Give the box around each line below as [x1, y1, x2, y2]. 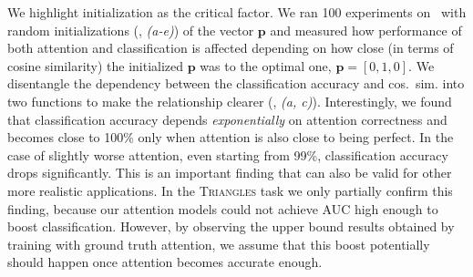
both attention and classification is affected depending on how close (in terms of [7, 38, 454, 57]
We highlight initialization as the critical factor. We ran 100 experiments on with [7, 3, 467, 21]
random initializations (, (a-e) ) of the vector [7, 20, 254, 39]
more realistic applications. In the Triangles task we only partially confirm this [7, 180, 453, 200]
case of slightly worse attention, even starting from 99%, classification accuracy [7, 145, 448, 164]
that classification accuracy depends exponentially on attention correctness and [7, 109, 447, 128]
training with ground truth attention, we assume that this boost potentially [7, 234, 430, 253]
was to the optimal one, [200, 56, 332, 75]
